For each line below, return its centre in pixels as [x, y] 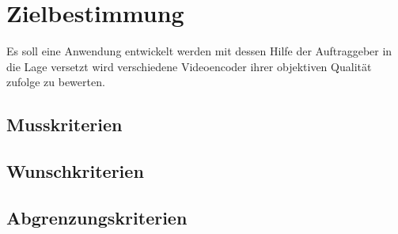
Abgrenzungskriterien [97, 217]
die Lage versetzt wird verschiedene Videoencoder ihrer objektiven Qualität [189, 66]
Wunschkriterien [75, 171]
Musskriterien [64, 125]
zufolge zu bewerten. [56, 82]
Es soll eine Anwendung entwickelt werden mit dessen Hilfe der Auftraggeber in [199, 51]
